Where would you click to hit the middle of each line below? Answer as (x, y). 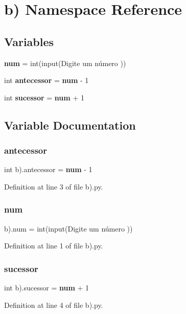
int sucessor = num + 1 (44, 97)
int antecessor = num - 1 (46, 80)
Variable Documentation (70, 125)
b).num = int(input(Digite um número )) (68, 228)
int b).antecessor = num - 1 (48, 169)
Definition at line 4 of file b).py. (54, 305)
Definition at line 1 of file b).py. (54, 246)
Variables (29, 41)
